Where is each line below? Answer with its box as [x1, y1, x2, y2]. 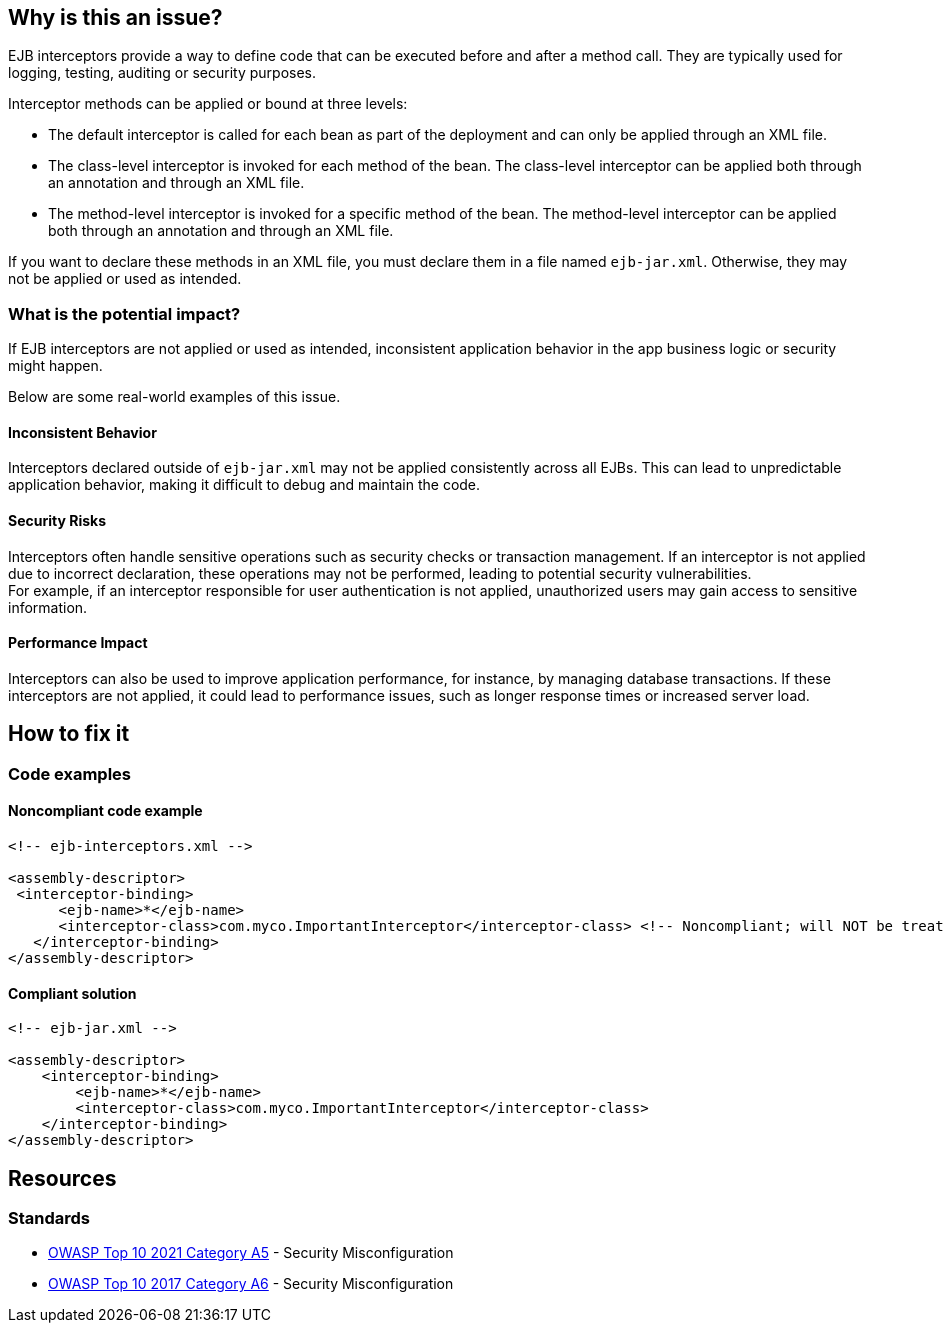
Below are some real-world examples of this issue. [8, 388, 341, 406]
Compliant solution [8, 984, 137, 1002]
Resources [8, 1165, 117, 1191]
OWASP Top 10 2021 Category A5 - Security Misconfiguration [48, 1244, 454, 1262]
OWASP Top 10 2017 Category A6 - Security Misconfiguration [48, 1275, 454, 1293]
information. [8, 598, 88, 616]
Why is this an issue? [8, 5, 223, 30]
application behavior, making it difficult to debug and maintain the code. [8, 476, 481, 494]
